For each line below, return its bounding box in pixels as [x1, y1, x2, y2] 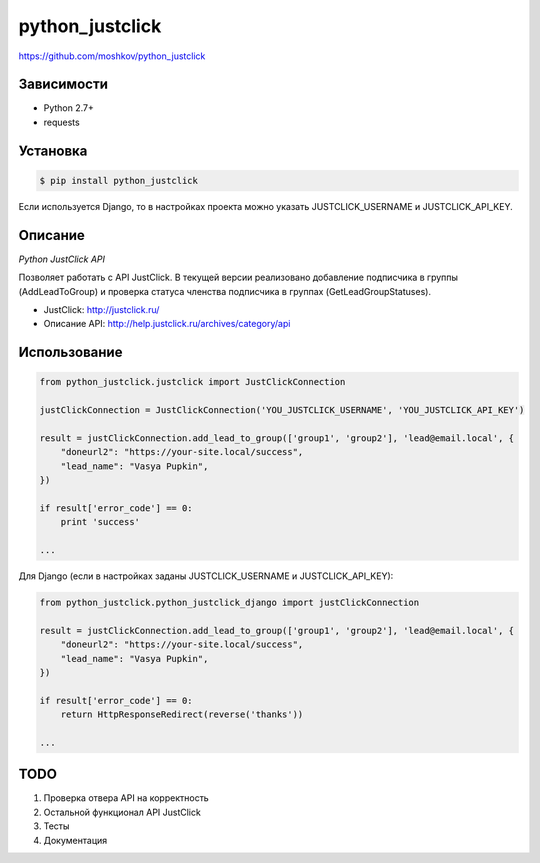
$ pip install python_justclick [39, 175, 199, 186]
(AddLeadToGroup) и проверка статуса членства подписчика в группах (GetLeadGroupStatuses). [18, 285, 432, 297]
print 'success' [60, 516, 140, 528]
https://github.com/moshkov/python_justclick [18, 50, 206, 62]
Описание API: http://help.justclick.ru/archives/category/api [43, 318, 291, 330]
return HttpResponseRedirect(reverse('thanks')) [60, 709, 304, 720]
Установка [18, 142, 88, 159]
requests [43, 116, 80, 128]
